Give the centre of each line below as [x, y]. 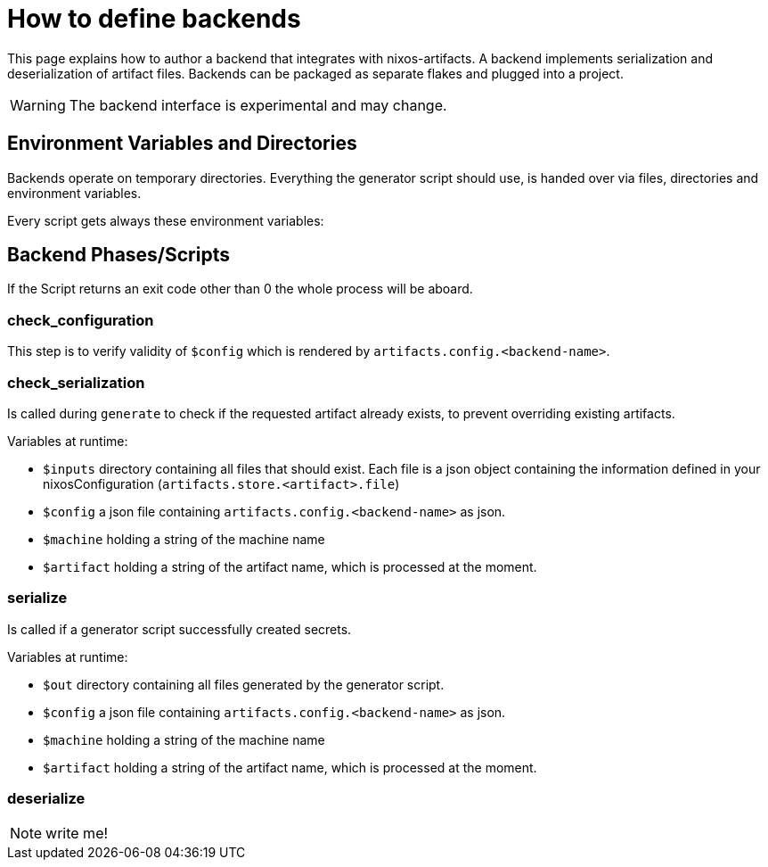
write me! [77, 834]
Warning [38, 105]
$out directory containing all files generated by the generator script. [244, 684]
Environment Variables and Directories [182, 144]
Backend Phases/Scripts [118, 255]
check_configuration [81, 320]
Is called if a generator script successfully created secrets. [180, 629]
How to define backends [154, 19]
